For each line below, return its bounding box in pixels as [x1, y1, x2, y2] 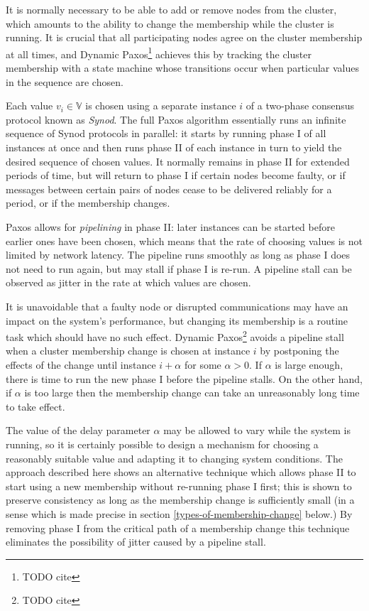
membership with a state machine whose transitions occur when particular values [6, 60, 360, 75]
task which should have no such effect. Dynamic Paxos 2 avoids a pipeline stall [6, 328, 344, 344]
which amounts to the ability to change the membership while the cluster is [6, 16, 334, 31]
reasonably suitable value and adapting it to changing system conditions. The [6, 450, 343, 465]
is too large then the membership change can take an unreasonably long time [24, 385, 360, 400]
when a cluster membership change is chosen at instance [6, 343, 250, 358]
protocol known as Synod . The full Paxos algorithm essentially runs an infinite [6, 112, 346, 126]
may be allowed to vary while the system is [163, 423, 351, 438]
